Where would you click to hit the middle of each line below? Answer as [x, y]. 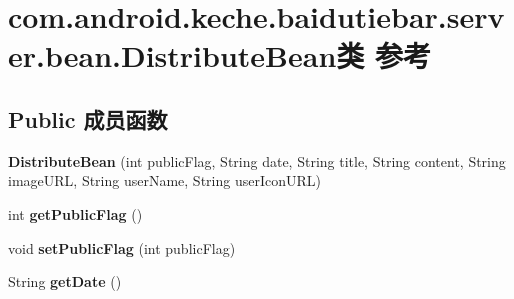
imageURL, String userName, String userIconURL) [164, 180]
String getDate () [65, 281]
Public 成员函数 [88, 118]
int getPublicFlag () [75, 213]
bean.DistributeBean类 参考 [238, 55]
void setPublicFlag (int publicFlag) [122, 247]
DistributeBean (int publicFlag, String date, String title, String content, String [257, 160]
